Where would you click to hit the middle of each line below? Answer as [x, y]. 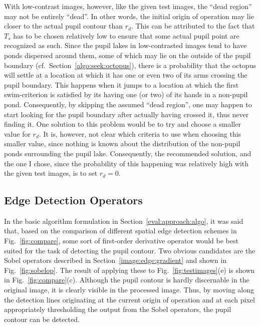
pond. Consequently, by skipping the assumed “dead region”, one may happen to [128, 104]
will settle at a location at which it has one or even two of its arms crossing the [126, 75]
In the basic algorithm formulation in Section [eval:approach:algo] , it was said [124, 221]
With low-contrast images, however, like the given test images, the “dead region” [128, 6]
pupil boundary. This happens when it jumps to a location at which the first [121, 84]
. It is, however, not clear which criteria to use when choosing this [140, 133]
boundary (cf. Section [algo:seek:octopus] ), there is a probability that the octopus [130, 65]
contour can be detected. [42, 319]
